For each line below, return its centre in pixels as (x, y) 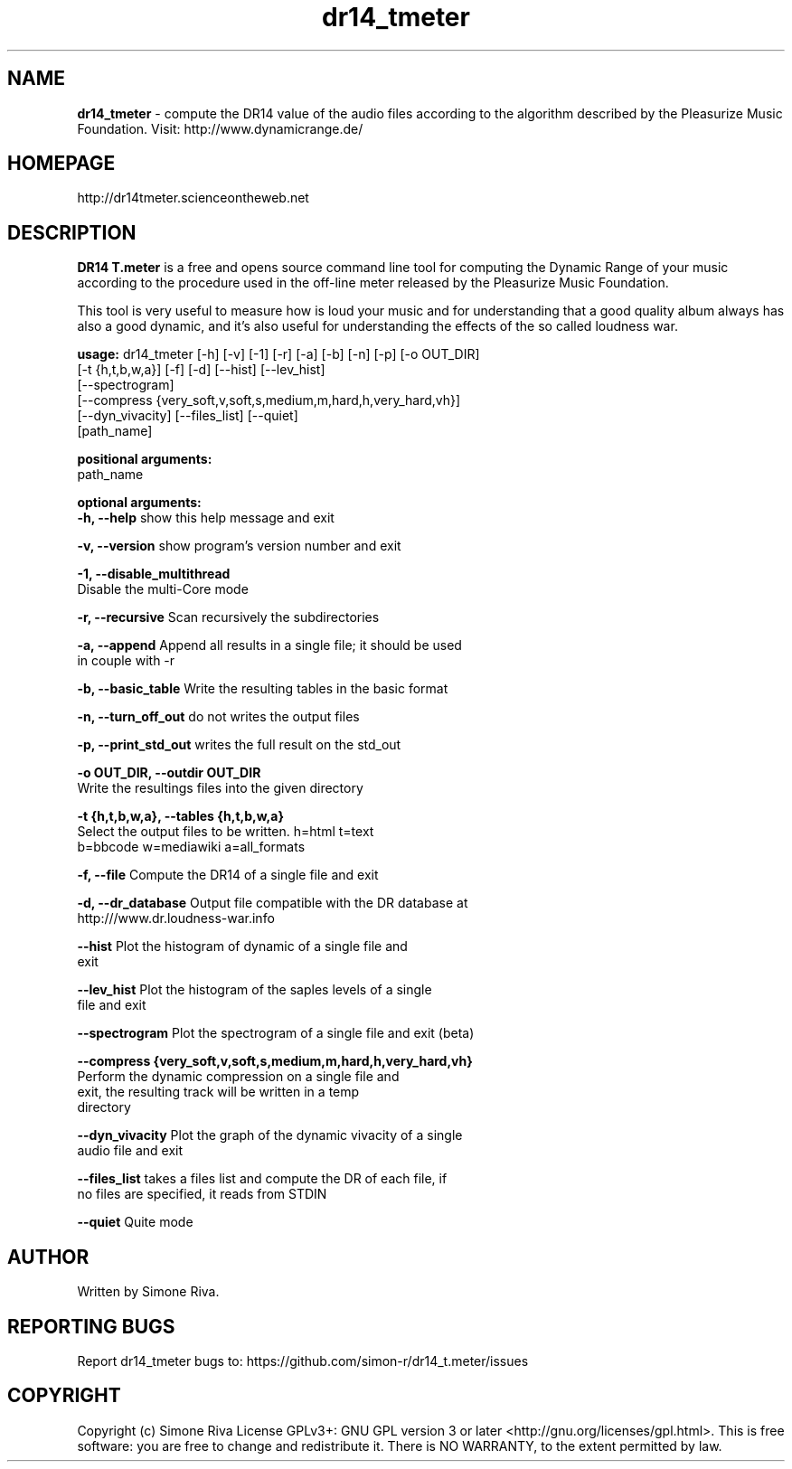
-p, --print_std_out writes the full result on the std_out (239, 745)
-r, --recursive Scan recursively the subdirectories (228, 617)
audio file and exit (130, 1151)
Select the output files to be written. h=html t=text (226, 832)
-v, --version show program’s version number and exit (239, 546)
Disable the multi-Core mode (163, 589)
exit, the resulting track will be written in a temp (218, 1092)
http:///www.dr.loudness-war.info (176, 918)
